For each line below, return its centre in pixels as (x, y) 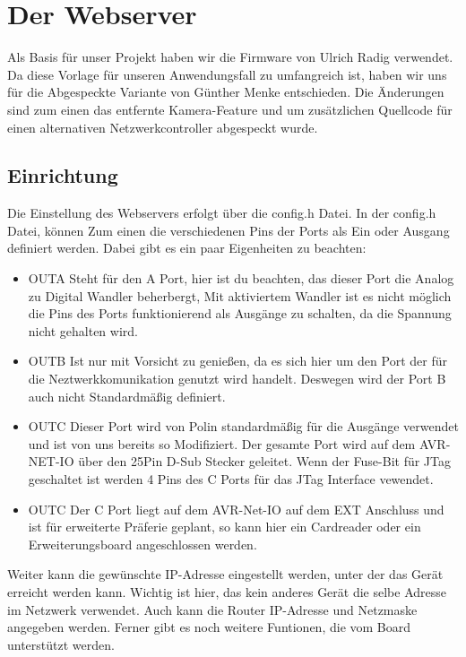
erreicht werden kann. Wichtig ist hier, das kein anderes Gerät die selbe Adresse (227, 591)
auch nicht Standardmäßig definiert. (127, 396)
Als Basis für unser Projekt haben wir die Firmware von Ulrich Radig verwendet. (230, 57)
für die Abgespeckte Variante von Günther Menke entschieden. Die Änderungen (226, 92)
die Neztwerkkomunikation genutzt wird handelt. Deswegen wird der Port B (237, 379)
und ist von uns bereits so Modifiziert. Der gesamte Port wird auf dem (222, 443)
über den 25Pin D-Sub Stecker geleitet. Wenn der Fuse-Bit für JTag (264, 461)
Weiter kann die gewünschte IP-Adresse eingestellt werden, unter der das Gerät (225, 574)
